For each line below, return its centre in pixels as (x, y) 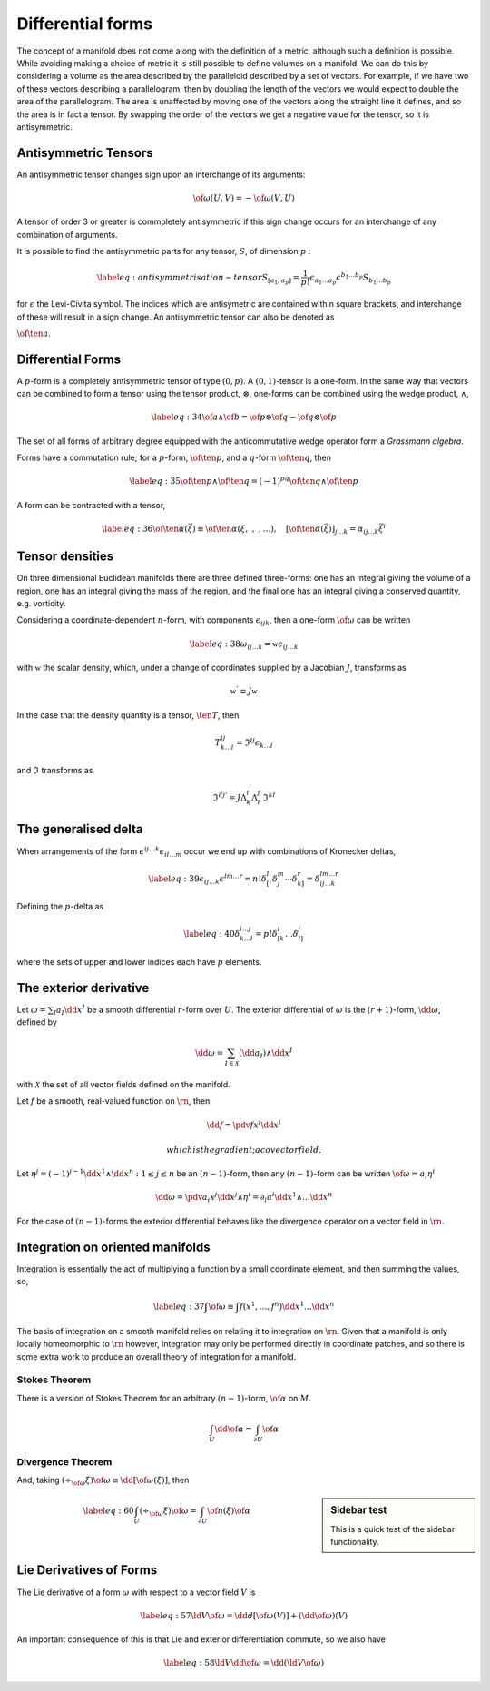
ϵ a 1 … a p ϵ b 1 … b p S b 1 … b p (350, 278)
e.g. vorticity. (41, 603)
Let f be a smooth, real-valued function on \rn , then (113, 1101)
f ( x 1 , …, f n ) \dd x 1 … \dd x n (287, 1305)
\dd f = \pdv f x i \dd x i (244, 1124)
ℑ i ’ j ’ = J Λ (229, 797)
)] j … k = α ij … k (353, 529)
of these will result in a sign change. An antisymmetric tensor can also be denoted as (176, 317)
